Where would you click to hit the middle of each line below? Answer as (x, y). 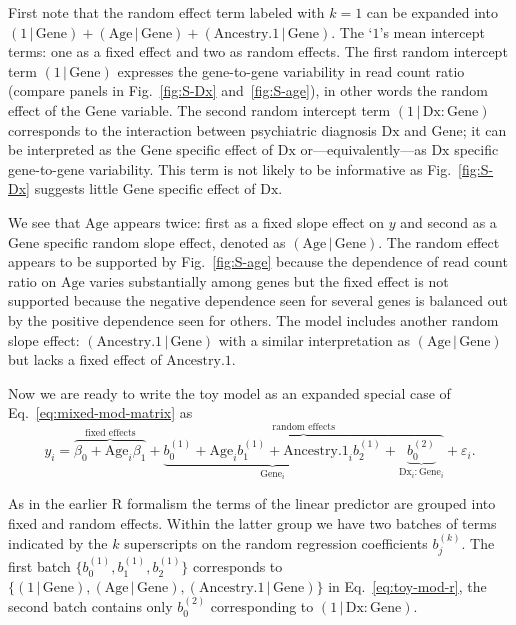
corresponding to (262, 606)
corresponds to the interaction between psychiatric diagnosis (192, 129)
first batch (39, 566)
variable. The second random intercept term (255, 109)
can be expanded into (432, 12)
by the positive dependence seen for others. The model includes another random (253, 319)
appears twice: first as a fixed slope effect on (249, 221)
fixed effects (110, 433)
